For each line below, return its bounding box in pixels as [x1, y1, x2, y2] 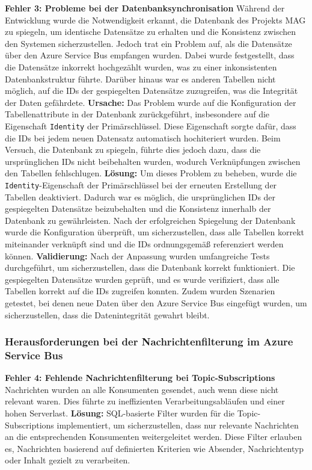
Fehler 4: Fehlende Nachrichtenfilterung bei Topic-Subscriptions [5, 371, 275, 384]
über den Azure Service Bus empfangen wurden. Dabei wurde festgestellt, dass [5, 49, 295, 61]
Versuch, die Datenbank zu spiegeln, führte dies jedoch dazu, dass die [5, 143, 261, 156]
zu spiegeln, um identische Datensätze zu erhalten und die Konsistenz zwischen [5, 25, 296, 38]
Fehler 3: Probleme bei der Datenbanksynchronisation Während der [5, 2, 285, 14]
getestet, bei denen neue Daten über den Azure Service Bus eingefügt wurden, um [5, 296, 307, 309]
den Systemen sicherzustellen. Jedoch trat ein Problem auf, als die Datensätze [5, 37, 292, 49]
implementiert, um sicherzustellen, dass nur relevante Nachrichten [57, 418, 299, 431]
